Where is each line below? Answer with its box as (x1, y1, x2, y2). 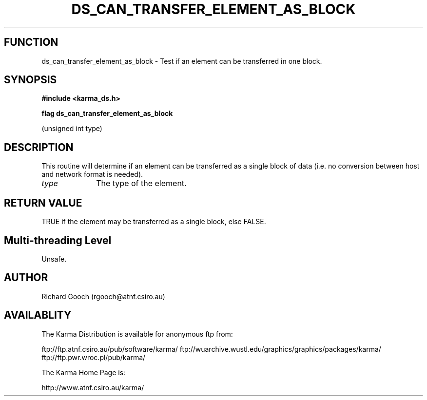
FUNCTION (4, 36, 58, 49)
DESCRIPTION (4, 141, 74, 153)
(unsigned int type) (41, 124, 102, 133)
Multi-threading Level (4, 234, 112, 247)
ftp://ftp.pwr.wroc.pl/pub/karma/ (41, 353, 146, 362)
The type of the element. (96, 178, 187, 189)
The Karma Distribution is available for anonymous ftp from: (41, 329, 233, 338)
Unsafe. (41, 254, 67, 263)
